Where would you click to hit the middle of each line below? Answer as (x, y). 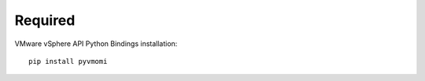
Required (45, 20)
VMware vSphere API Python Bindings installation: (96, 44)
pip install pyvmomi (68, 61)
